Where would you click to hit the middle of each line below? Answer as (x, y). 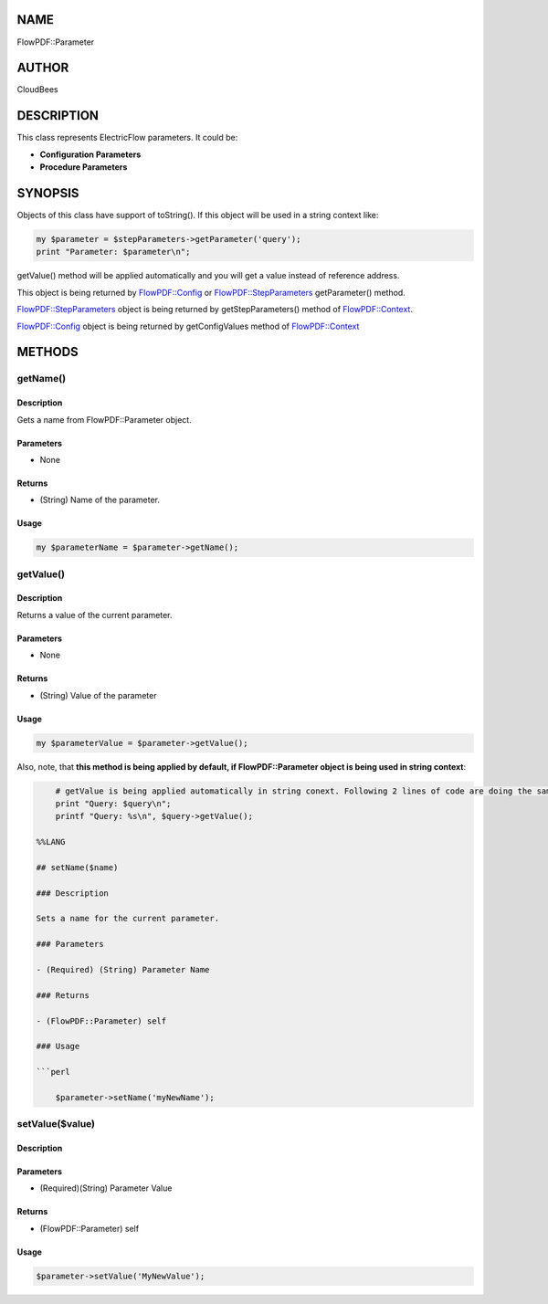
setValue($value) (56, 1124)
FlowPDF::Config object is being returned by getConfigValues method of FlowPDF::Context (188, 326)
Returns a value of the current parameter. (95, 615)
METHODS (48, 352)
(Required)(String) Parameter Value (106, 1188)
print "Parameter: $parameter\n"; (113, 252)
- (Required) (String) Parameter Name (123, 970)
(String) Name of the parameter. (100, 500)
